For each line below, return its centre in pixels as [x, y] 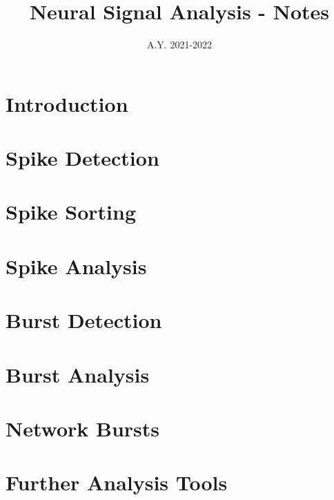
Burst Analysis [78, 374]
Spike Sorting [71, 212]
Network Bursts [83, 428]
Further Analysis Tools [117, 482]
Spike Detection [82, 158]
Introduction [67, 103]
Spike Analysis [76, 266]
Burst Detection [84, 320]
